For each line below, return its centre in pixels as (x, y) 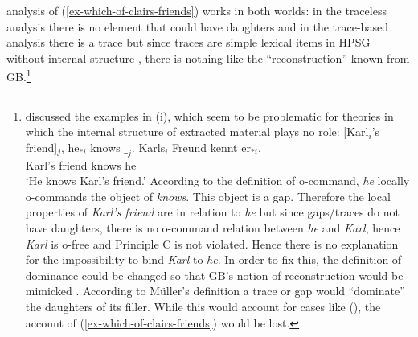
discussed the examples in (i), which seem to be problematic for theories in (209, 115)
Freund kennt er (211, 147)
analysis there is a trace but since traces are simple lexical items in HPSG (189, 42)
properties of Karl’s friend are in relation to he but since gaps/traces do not (212, 212)
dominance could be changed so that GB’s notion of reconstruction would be (214, 275)
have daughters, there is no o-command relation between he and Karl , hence (213, 227)
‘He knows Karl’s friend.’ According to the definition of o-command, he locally (217, 181)
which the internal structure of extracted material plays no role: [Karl (197, 132)
